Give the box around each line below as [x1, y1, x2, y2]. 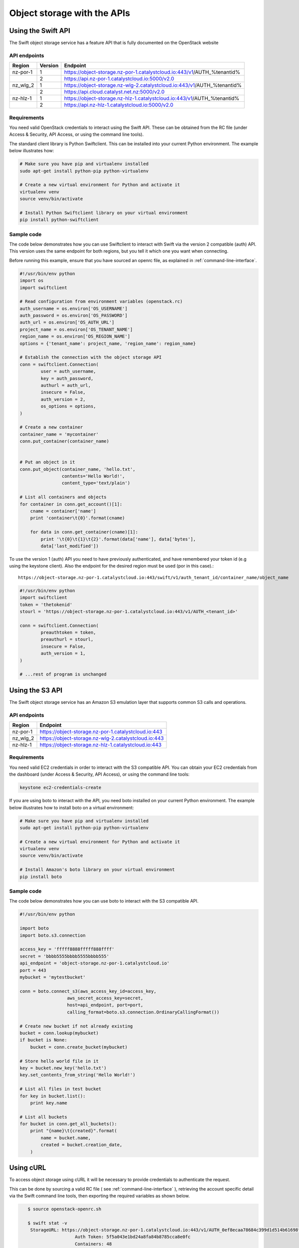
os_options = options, [40, 403, 97, 409]
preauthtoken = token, [40, 629, 97, 635]
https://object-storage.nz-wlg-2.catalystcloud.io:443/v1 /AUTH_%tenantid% [64, 82, 242, 89]
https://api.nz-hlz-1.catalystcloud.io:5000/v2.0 [64, 101, 174, 108]
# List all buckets [19, 1114, 67, 1120]
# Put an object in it [19, 459, 75, 465]
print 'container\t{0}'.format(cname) [30, 515, 125, 521]
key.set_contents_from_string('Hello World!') [19, 1072, 136, 1078]
